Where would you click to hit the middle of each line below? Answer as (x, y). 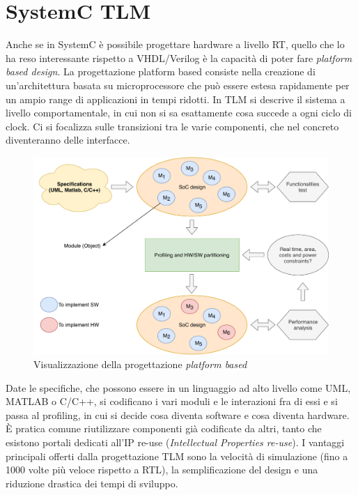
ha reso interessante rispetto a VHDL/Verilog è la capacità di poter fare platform (179, 58)
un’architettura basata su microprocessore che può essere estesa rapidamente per (178, 85)
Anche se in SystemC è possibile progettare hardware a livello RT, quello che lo (175, 44)
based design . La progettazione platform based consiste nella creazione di (161, 71)
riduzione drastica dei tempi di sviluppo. (92, 483)
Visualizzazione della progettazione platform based (140, 364)
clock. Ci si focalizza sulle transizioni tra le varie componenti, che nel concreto (172, 126)
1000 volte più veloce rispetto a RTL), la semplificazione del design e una (162, 470)
